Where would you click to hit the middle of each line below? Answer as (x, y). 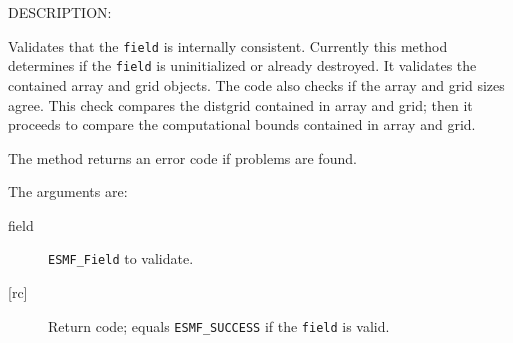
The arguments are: (68, 191)
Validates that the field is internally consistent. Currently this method (228, 45)
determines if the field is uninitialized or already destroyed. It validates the (242, 65)
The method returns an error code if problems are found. (182, 157)
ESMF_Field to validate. (121, 258)
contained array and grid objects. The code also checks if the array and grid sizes (256, 84)
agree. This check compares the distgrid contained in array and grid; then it (240, 104)
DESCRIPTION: (60, 12)
